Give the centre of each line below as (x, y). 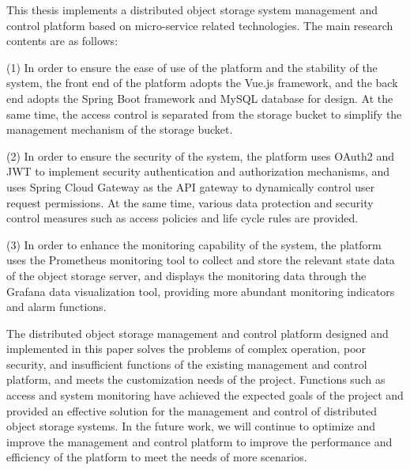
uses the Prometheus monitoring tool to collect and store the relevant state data (201, 260)
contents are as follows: (62, 41)
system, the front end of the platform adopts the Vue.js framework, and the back (202, 83)
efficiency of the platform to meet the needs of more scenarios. (157, 457)
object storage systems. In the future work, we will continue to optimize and (191, 426)
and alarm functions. (56, 307)
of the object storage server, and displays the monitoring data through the (186, 275)
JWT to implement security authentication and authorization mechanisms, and (198, 171)
